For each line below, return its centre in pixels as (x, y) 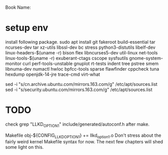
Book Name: (18, 7)
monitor (13, 64)
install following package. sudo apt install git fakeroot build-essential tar (80, 42)
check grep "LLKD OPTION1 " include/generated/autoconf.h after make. (77, 125)
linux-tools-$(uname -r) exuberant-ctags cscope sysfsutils (67, 58)
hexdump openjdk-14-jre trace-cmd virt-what (53, 74)
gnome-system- (146, 58)
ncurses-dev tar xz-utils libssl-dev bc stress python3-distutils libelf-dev (80, 47)
